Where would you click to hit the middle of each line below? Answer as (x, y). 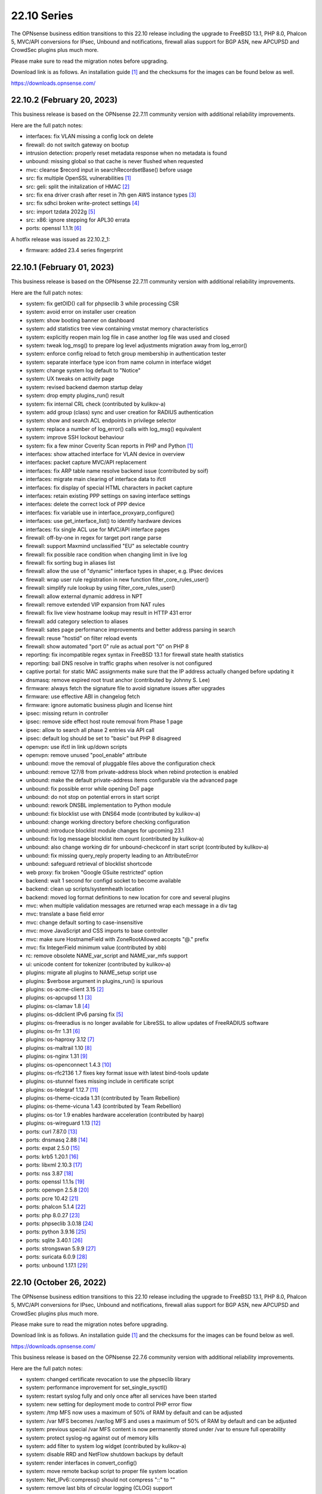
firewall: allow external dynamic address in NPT (84, 596)
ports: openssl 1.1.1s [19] (55, 1181)
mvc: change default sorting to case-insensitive (84, 922)
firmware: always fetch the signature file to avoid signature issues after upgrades (126, 688)
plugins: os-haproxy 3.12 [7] (60, 1039)
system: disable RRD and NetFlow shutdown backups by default (105, 1455)
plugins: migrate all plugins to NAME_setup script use (92, 973)
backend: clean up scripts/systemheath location (85, 889)
